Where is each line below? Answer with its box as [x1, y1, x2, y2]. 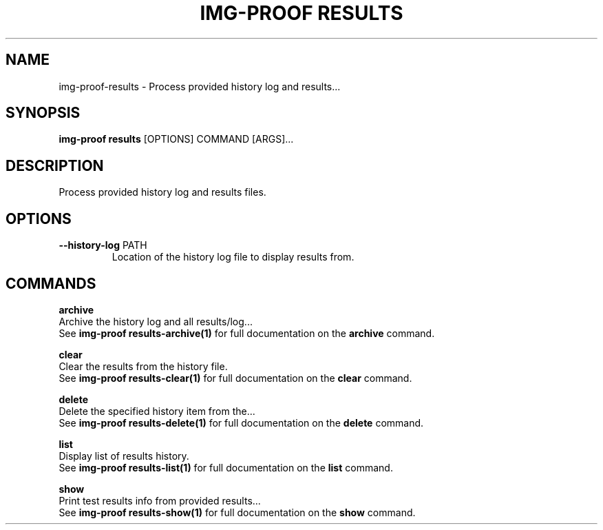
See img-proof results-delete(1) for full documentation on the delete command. [59, 416, 424, 429]
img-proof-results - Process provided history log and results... [59, 80, 341, 92]
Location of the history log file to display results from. [112, 251, 355, 263]
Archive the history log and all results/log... [59, 315, 253, 327]
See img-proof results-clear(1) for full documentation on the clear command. [59, 371, 412, 384]
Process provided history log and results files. [59, 186, 266, 198]
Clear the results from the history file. [59, 360, 228, 372]
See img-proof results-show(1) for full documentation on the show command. [59, 506, 416, 518]
